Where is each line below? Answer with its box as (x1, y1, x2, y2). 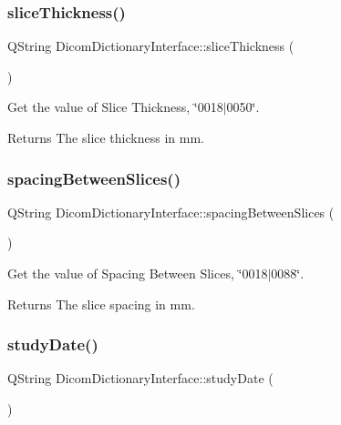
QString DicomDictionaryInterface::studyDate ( (7, 369, 274, 388)
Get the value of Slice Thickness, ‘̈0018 (7, 97, 223, 116)
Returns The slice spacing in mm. (7, 294, 195, 313)
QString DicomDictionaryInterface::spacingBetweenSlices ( (7, 202, 335, 221)
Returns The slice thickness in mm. (7, 128, 204, 147)
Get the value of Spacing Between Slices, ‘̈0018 (7, 264, 268, 282)
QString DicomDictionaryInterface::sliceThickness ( (7, 36, 294, 56)
